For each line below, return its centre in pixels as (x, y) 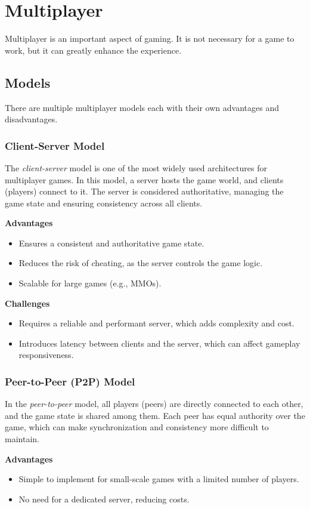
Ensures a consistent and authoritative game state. (111, 243)
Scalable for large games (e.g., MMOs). (90, 283)
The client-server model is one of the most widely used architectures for (136, 167)
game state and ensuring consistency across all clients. (104, 203)
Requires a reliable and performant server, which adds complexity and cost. (156, 323)
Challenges (27, 303)
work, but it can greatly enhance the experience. (93, 50)
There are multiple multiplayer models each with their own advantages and (142, 107)
